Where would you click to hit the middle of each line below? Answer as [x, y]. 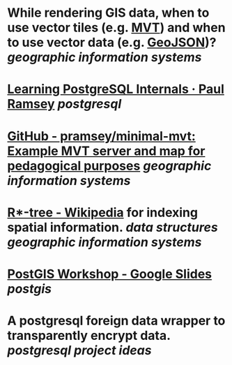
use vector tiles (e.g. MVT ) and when [116, 28]
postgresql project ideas [79, 351]
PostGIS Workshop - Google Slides [110, 274]
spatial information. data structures [113, 227]
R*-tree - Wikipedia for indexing [103, 213]
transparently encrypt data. [89, 336]
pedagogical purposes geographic [109, 166]
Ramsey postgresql [64, 104]
